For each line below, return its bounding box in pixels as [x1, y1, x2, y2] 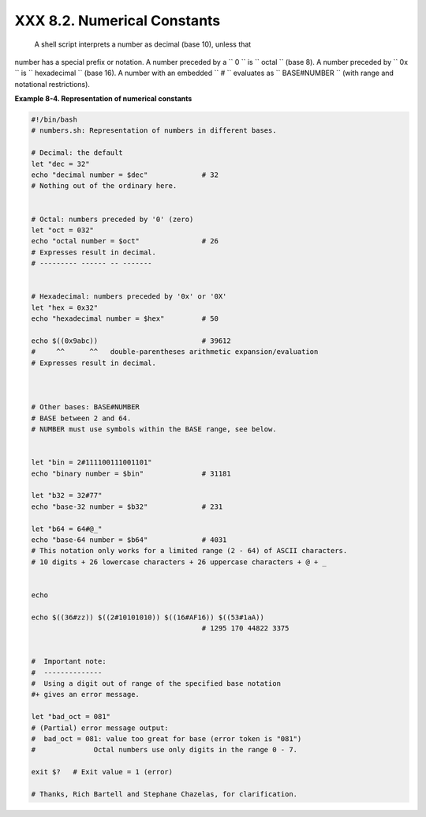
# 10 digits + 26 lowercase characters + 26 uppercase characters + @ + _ [31, 557, 327, 567]
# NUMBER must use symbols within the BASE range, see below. [31, 425, 277, 434]
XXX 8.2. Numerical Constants [14, 12, 221, 29]
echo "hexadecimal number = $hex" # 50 [31, 314, 219, 323]
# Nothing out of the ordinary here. [31, 182, 177, 190]
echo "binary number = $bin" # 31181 [31, 469, 232, 478]
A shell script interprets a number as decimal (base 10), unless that [34, 40, 252, 49]
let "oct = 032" [31, 226, 95, 235]
